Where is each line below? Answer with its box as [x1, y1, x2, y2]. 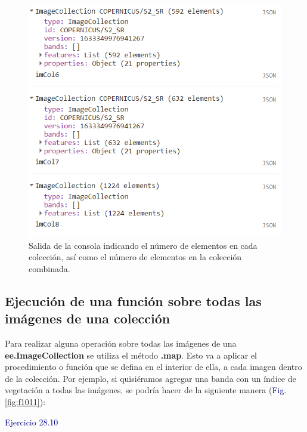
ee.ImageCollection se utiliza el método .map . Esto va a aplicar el [5, 348, 257, 361]
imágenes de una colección [5, 309, 170, 328]
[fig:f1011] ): [5, 395, 46, 408]
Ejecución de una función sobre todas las [5, 291, 262, 310]
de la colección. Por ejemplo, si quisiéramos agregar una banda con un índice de [5, 372, 296, 384]
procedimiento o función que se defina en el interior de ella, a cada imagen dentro [5, 360, 302, 373]
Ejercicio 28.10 [5, 415, 58, 428]
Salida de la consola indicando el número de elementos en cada [29, 239, 258, 251]
